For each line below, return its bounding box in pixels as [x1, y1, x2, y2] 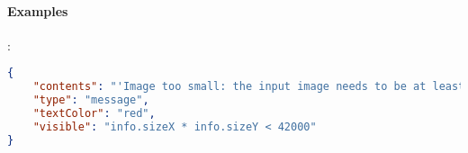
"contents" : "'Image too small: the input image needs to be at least [32, 80, 465, 94]
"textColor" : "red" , [32, 107, 156, 121]
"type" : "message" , [32, 94, 149, 107]
